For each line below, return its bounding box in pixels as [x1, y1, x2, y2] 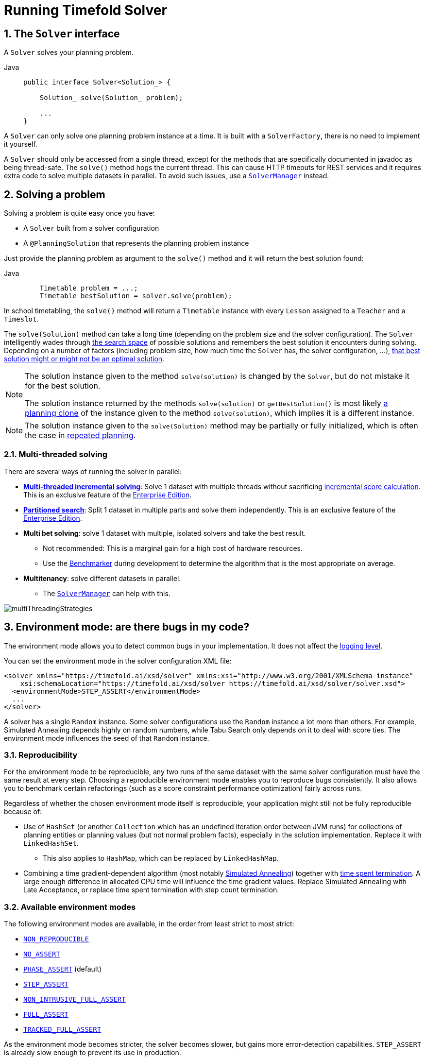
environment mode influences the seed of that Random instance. [4, 734, 209, 742]
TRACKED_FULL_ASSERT [23, 1025, 102, 1034]
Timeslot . [4, 315, 39, 324]
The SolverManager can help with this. [43, 589, 170, 598]
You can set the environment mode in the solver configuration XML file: [4, 656, 232, 665]
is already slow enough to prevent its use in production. [4, 1048, 181, 1057]
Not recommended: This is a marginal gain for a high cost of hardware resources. [43, 544, 303, 552]
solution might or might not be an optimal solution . [4, 355, 165, 363]
